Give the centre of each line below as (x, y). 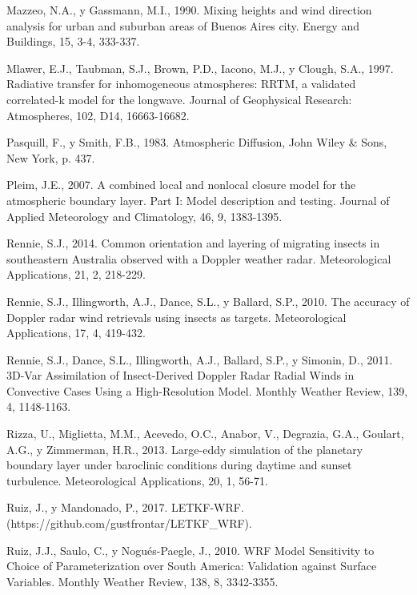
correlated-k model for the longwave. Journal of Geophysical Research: (179, 99)
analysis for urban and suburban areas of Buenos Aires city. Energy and (183, 25)
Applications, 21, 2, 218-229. (76, 274)
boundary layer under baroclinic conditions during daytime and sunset (179, 465)
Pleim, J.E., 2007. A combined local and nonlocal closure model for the (181, 185)
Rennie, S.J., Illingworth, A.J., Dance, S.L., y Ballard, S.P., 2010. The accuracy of (208, 301)
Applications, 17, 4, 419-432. (76, 333)
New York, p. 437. (51, 157)
